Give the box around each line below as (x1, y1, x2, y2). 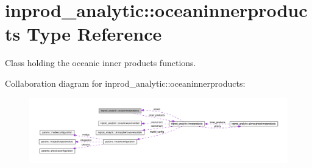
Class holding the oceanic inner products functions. (5, 56, 196, 69)
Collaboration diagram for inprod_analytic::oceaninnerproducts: (5, 76, 246, 89)
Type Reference (26, 21, 162, 46)
